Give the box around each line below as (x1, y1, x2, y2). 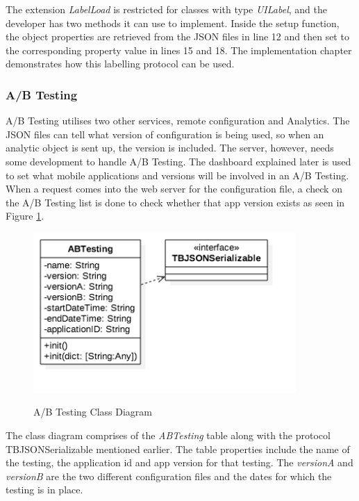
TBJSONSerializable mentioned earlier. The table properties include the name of (6, 441, 350, 456)
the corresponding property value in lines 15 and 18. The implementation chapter (6, 42, 352, 57)
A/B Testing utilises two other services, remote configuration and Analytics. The (6, 113, 350, 128)
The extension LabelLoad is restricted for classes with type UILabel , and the (6, 2, 327, 16)
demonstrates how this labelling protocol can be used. (6, 56, 235, 71)
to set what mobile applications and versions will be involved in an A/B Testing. (6, 167, 349, 182)
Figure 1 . (6, 208, 44, 223)
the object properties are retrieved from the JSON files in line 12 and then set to (6, 29, 349, 44)
